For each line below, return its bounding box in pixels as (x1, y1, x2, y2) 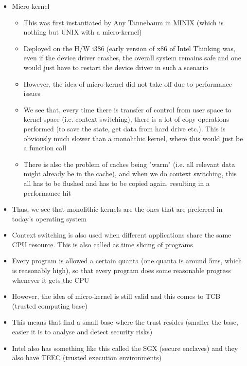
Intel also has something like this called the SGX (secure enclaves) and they (12, 343, 238, 353)
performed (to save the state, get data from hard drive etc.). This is (23, 123, 226, 133)
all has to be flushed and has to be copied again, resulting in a (23, 178, 210, 188)
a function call (23, 143, 67, 153)
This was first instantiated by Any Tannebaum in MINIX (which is (23, 17, 224, 27)
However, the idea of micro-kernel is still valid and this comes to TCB (12, 291, 221, 301)
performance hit (23, 187, 71, 198)
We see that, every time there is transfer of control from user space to (23, 104, 231, 114)
